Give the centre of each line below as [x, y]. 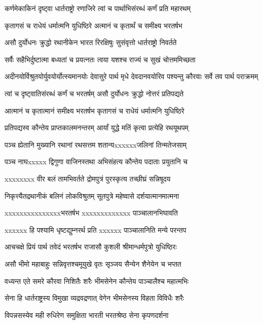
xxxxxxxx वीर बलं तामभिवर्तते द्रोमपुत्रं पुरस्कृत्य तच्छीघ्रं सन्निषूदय [88, 178]
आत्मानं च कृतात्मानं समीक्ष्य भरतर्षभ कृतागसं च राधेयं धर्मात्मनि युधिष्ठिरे [95, 110]
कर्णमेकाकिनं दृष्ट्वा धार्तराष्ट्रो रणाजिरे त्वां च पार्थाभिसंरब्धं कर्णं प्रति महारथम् [98, 8]
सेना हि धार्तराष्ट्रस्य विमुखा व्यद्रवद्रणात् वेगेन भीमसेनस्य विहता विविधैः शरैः [95, 298]
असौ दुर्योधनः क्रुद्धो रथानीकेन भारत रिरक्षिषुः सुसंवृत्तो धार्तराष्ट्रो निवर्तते [91, 42]
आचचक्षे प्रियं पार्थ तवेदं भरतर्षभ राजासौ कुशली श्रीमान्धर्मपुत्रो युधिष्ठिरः [91, 247]
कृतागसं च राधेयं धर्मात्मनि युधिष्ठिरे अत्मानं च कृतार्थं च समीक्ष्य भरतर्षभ [93, 25]
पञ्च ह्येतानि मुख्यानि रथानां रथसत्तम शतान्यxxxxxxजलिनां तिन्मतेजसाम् [96, 144]
